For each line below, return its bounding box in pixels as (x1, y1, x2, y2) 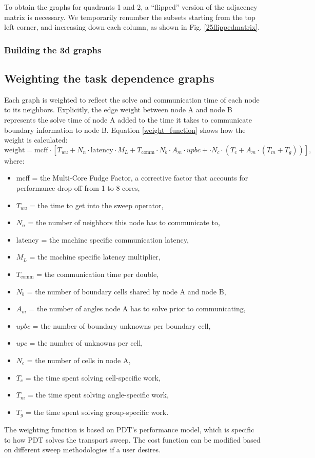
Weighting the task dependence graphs (4, 70, 214, 86)
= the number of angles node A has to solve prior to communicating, (29, 303, 246, 314)
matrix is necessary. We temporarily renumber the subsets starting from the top (4, 11, 255, 22)
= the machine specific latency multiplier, (29, 251, 161, 262)
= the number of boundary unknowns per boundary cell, (32, 320, 211, 331)
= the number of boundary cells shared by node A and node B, (27, 286, 226, 296)
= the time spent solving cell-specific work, (25, 372, 161, 383)
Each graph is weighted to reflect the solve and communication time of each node (4, 94, 260, 105)
